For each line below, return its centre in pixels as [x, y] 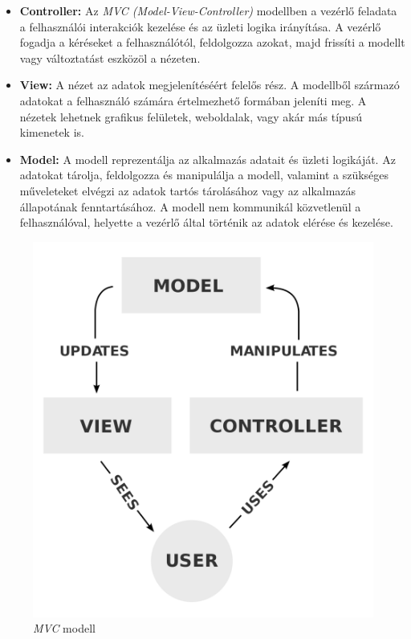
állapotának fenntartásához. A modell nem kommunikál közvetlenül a [190, 206]
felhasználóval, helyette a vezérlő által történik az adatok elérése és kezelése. [206, 222]
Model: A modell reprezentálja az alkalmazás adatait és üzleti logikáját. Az [208, 159]
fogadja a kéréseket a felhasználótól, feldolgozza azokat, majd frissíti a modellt [212, 42]
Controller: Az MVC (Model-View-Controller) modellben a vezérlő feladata [208, 10]
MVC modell [64, 628]
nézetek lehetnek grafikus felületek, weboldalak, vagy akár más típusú [191, 116]
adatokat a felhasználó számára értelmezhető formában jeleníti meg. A [193, 100]
